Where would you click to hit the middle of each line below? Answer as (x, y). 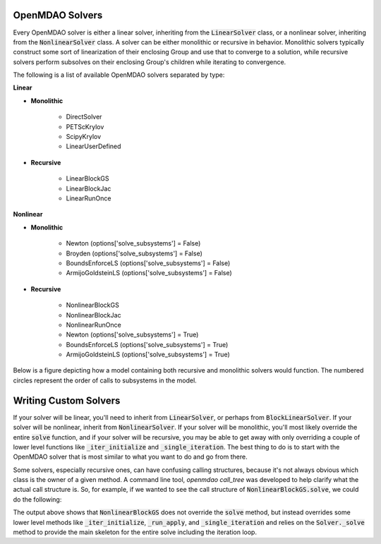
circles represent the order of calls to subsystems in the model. (105, 380)
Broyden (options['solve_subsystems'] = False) (134, 253)
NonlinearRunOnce (93, 325)
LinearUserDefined (93, 146)
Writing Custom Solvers (67, 400)
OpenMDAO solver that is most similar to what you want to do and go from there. (130, 457)
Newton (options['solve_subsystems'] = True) (132, 334)
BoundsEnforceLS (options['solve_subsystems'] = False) (148, 263)
